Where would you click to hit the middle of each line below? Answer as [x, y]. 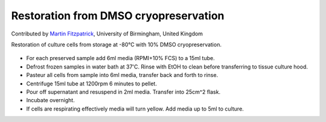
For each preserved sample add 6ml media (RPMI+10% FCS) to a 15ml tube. [120, 58]
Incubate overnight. [50, 100]
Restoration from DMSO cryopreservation [118, 16]
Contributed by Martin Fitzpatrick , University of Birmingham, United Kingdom [107, 34]
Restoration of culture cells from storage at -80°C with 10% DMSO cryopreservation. [116, 44]
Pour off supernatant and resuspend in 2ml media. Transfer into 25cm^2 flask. [123, 92]
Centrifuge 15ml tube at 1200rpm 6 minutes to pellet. [91, 84]
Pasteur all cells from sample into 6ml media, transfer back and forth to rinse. [122, 75]
